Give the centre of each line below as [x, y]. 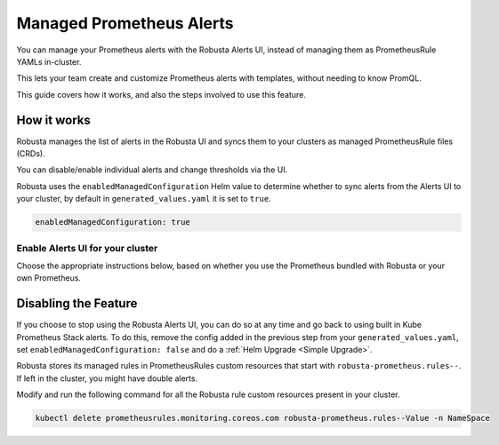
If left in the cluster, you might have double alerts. [107, 378]
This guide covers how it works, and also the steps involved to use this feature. [161, 94]
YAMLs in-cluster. [49, 61]
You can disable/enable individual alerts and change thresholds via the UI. [152, 170]
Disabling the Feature [77, 303]
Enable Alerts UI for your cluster [87, 248]
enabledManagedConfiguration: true [113, 222]
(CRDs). [31, 154]
